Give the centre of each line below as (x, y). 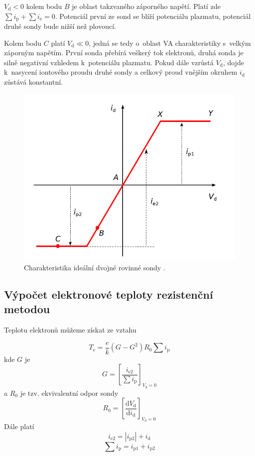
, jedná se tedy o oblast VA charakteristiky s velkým (170, 43)
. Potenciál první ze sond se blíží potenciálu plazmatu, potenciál (153, 16)
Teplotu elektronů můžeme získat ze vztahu (70, 330)
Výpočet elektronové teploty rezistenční (109, 294)
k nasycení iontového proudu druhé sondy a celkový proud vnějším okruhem (121, 72)
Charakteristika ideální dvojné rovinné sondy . (95, 267)
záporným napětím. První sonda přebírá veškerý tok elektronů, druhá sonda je (124, 53)
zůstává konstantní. (33, 82)
